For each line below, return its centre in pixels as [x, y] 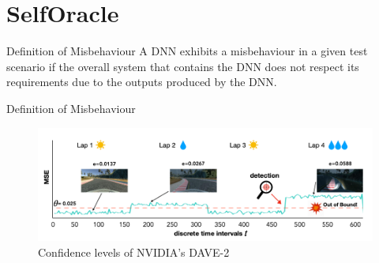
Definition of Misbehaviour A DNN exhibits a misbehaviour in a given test [187, 51]
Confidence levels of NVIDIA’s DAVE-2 [134, 252]
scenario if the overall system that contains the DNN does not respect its [183, 66]
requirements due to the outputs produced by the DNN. [142, 82]
